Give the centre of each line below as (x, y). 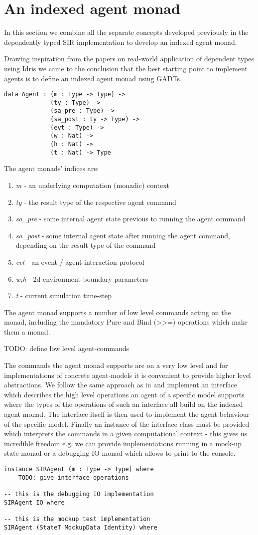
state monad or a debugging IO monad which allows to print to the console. (120, 453)
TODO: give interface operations (73, 477)
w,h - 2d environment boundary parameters (82, 278)
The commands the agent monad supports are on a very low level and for (116, 365)
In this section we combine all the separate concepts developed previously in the (126, 32)
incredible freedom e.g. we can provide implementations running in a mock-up (123, 443)
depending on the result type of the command (86, 245)
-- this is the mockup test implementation (77, 519)
